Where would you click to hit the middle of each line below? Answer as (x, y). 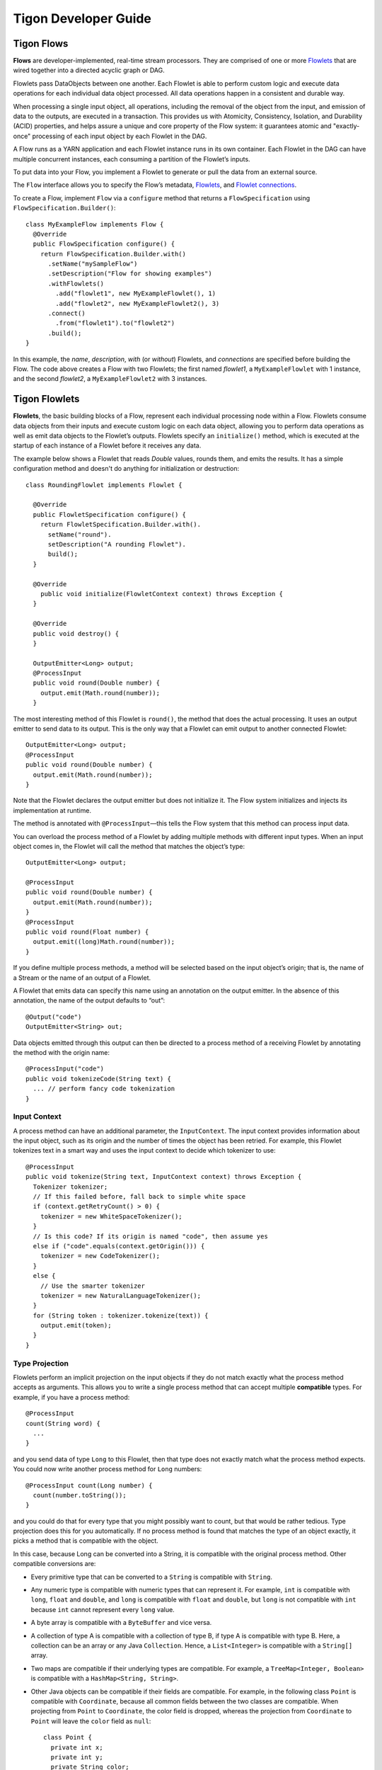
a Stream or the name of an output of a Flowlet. (82, 978)
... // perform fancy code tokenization (104, 1089)
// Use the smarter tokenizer (92, 1286)
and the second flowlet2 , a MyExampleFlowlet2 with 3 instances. (110, 379)
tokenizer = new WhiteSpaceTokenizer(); (111, 1216)
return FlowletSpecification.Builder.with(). (121, 525)
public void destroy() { (76, 633)
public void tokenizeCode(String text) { (98, 1079)
